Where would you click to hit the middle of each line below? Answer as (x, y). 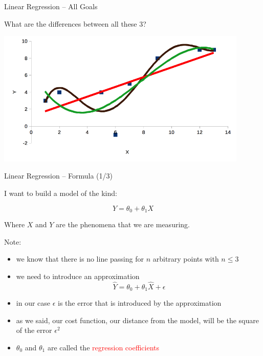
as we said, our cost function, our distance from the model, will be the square (137, 320)
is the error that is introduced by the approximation (140, 303)
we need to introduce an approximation (78, 276)
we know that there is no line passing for (80, 259)
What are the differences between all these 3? (75, 23)
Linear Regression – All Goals (51, 6)
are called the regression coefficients (103, 347)
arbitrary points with (186, 259)
